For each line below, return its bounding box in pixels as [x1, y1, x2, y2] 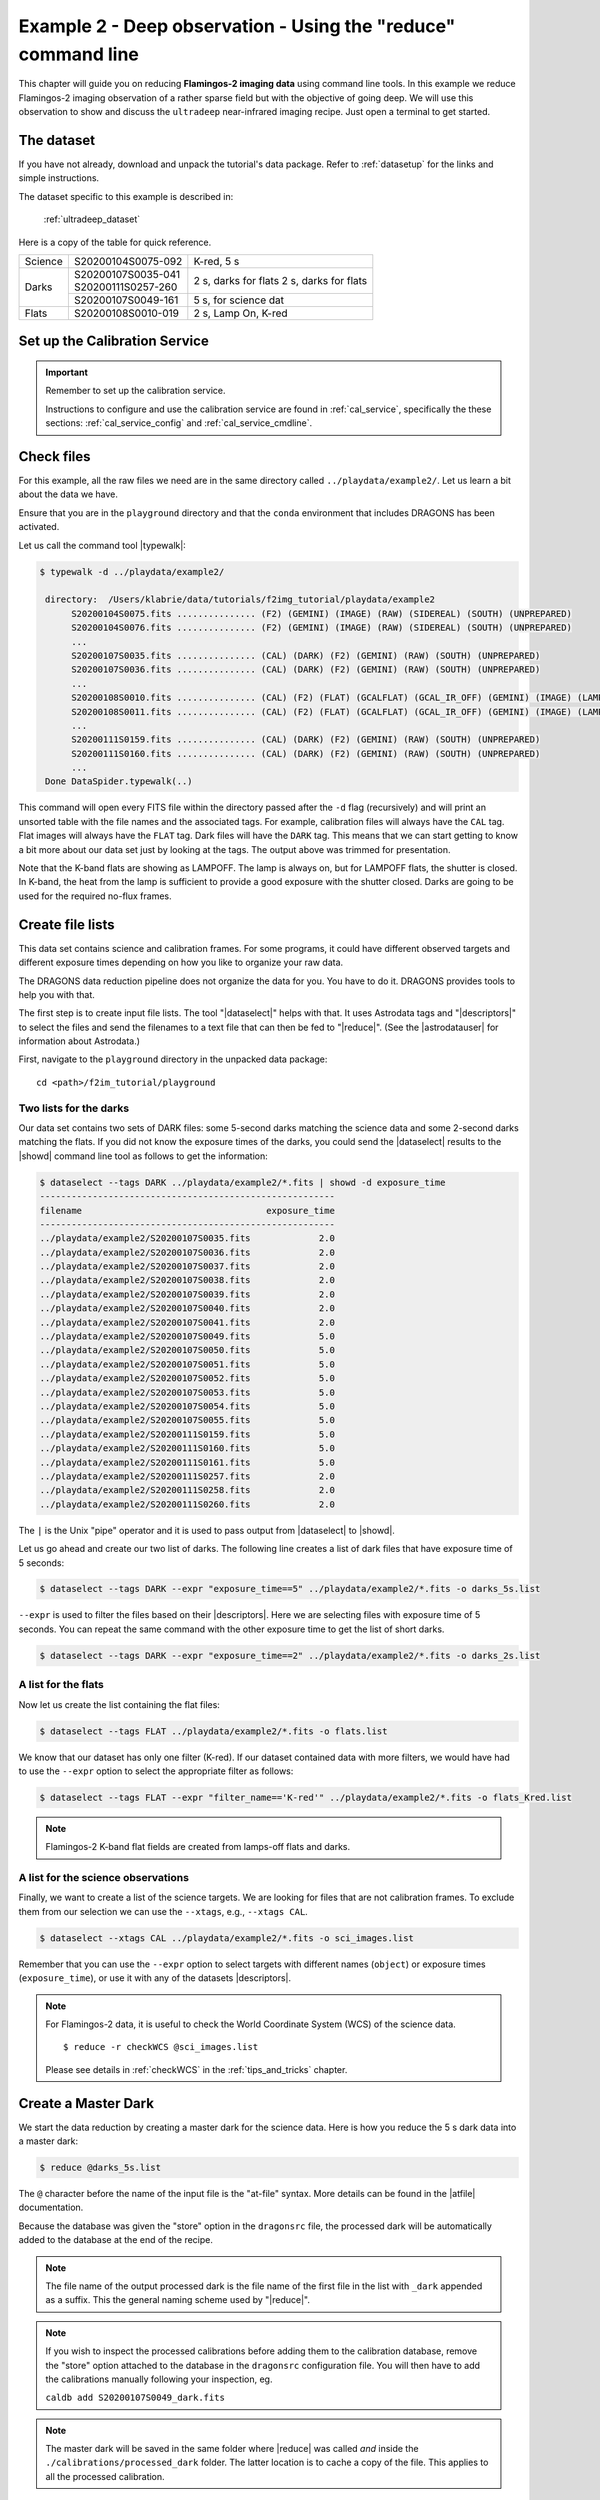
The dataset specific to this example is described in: [18, 190, 234, 202]
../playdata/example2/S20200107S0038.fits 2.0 [39, 1275, 335, 1286]
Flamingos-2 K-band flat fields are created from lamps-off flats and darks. [45, 1841, 350, 1853]
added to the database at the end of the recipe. [18, 2234, 214, 2246]
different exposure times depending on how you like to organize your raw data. [18, 956, 344, 969]
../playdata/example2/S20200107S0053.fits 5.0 [39, 1386, 335, 1398]
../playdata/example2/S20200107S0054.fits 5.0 [39, 1401, 335, 1412]
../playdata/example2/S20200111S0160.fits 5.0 [39, 1443, 335, 1454]
